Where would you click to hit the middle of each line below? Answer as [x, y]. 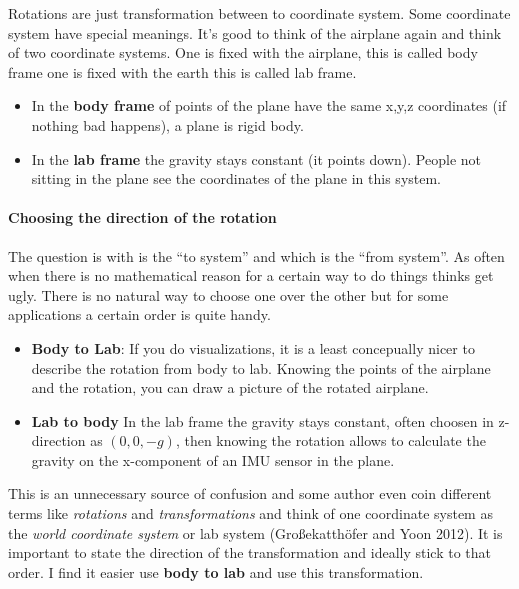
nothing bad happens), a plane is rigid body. [167, 124]
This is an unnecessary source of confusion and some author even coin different [250, 493]
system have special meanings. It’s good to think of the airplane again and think [255, 32]
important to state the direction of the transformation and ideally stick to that [250, 552]
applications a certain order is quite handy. [139, 314]
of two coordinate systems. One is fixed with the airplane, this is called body [243, 52]
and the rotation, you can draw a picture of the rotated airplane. [230, 387]
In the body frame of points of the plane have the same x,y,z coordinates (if [269, 105]
